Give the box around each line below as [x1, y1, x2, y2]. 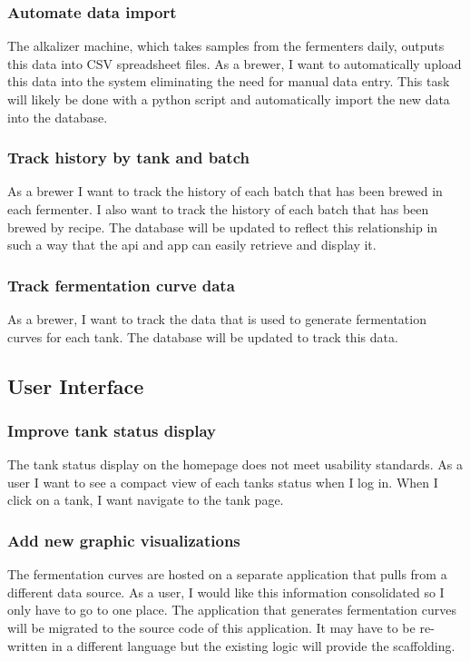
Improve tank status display [7, 419, 216, 441]
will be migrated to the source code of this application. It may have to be [7, 617, 416, 636]
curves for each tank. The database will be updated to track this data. [7, 327, 398, 346]
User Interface [7, 371, 144, 400]
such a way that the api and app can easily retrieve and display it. [7, 235, 377, 254]
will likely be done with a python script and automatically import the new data [7, 90, 450, 108]
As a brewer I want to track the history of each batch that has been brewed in [7, 182, 443, 201]
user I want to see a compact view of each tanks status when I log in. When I [7, 472, 438, 491]
